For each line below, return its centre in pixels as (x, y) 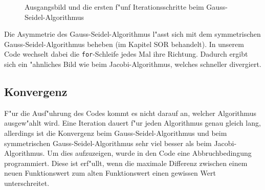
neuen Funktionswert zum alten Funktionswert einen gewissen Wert (110, 173)
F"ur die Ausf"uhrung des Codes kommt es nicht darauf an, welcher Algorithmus (130, 113)
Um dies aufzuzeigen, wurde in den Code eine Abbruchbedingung (149, 153)
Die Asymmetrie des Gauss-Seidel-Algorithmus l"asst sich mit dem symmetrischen (132, 34)
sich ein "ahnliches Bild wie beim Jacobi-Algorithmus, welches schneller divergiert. (133, 64)
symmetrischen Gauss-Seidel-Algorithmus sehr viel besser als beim (108, 143)
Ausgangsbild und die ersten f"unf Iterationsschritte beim (114, 7)
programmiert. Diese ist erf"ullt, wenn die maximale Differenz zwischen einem (126, 163)
